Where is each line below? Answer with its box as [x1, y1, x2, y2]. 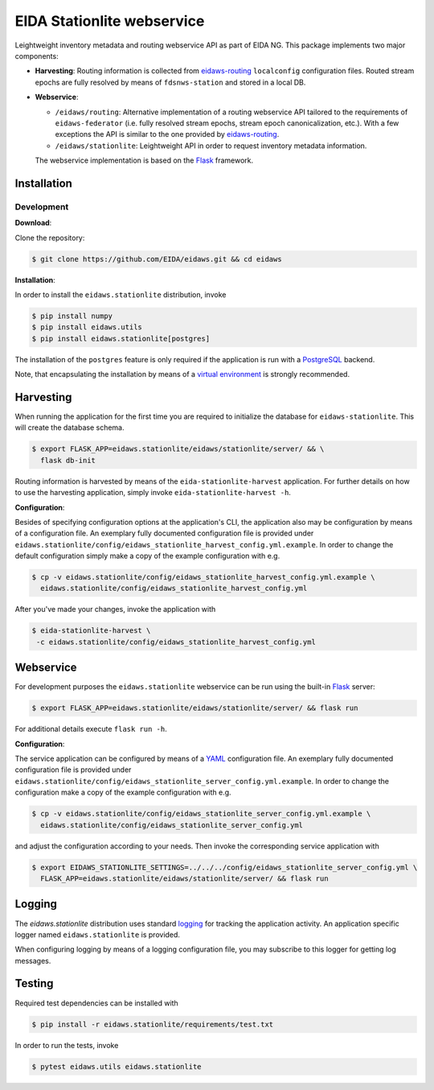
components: [14, 51, 59, 60]
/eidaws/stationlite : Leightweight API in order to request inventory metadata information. [55, 141, 367, 151]
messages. [14, 956, 51, 965]
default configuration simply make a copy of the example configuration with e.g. [14, 551, 280, 561]
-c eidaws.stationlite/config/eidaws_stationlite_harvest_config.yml [36, 637, 317, 646]
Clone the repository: [14, 233, 85, 242]
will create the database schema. [14, 423, 125, 432]
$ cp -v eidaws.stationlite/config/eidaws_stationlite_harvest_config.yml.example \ [31, 572, 375, 582]
